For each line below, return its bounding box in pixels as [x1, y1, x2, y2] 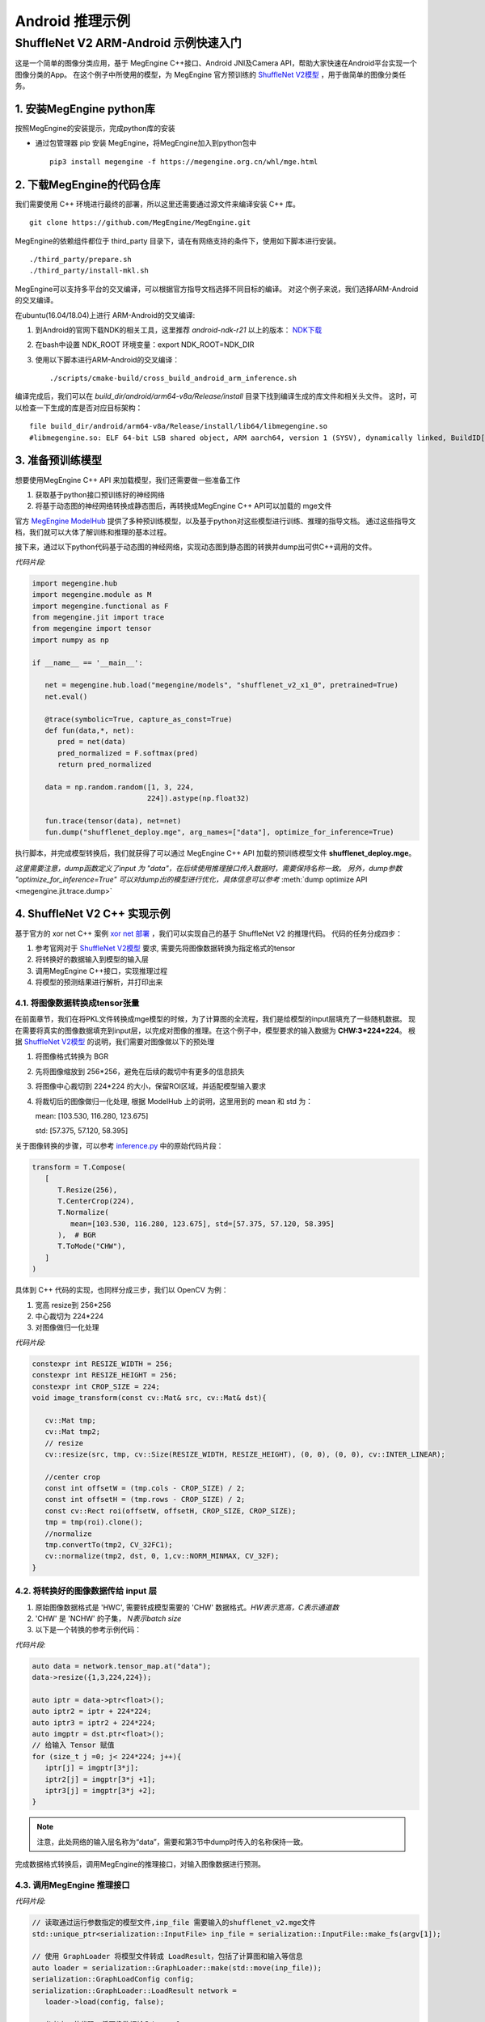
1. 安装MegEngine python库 [15, 102, 155, 116]
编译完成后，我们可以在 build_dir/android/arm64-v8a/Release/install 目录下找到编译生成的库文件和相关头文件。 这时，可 [15, 391, 418, 401]
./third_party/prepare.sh [29, 255, 133, 264]
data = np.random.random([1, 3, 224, [44, 782, 194, 792]
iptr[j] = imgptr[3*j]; [44, 1763, 139, 1773]
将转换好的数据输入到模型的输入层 [35, 954, 149, 964]
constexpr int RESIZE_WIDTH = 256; [32, 1359, 173, 1368]
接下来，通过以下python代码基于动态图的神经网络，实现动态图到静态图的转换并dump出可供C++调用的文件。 [15, 542, 377, 552]
